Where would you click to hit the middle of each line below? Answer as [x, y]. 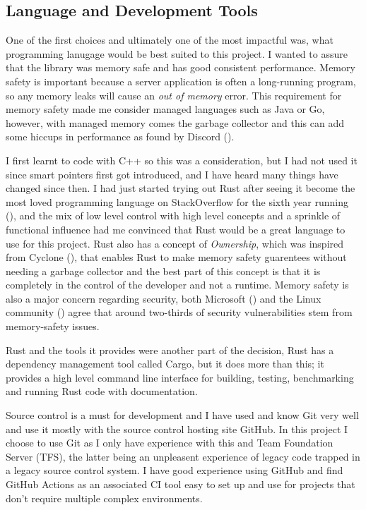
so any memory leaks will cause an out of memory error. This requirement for [174, 95]
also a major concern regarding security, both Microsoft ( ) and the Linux [164, 298]
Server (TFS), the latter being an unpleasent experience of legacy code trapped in [183, 456]
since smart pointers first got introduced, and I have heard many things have [172, 174]
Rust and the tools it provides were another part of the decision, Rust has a [170, 350]
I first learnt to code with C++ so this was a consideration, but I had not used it [182, 160]
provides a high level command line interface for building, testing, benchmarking [180, 377]
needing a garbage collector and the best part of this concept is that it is [163, 271]
